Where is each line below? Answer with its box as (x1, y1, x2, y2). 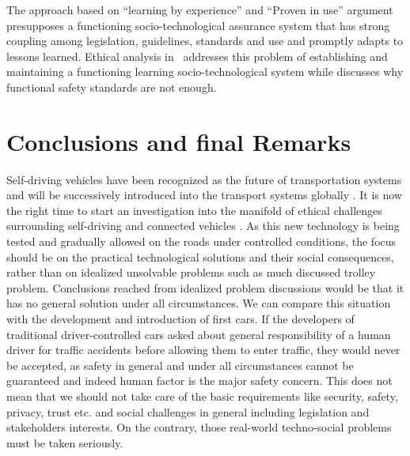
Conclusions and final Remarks (6, 125, 351, 157)
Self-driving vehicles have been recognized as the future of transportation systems (6, 171, 402, 187)
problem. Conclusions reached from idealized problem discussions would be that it (6, 279, 404, 296)
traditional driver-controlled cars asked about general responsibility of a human (6, 326, 391, 342)
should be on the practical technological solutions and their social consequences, (6, 248, 394, 265)
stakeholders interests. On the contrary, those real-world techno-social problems (6, 419, 392, 435)
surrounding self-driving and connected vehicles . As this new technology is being (6, 217, 400, 234)
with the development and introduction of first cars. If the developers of (6, 311, 355, 327)
